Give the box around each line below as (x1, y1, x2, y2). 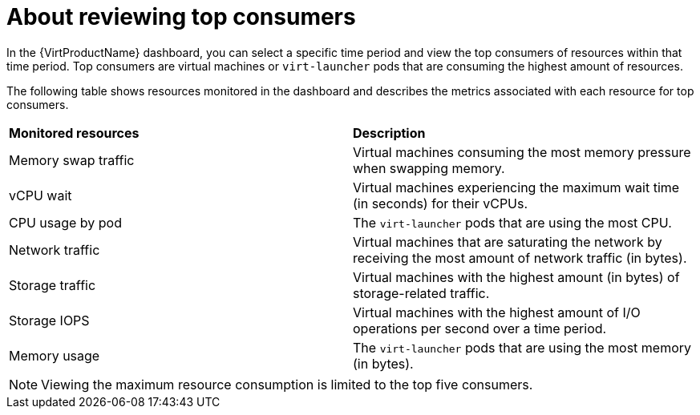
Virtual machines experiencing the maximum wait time (353, 179, 680, 195)
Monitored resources (9, 124, 140, 141)
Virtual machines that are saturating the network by (353, 233, 662, 250)
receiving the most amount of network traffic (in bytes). (353, 249, 687, 266)
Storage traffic (9, 276, 96, 293)
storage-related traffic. (353, 284, 490, 301)
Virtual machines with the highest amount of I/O (353, 304, 641, 320)
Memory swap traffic (9, 151, 135, 168)
